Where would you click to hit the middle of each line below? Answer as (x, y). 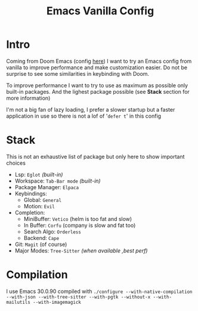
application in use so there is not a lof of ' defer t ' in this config (84, 116)
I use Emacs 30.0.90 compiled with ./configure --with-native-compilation (99, 291)
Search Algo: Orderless (52, 232)
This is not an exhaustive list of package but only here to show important (95, 156)
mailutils (18, 302)
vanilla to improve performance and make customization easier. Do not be (97, 67)
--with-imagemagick (57, 302)
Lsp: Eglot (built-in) (39, 174)
